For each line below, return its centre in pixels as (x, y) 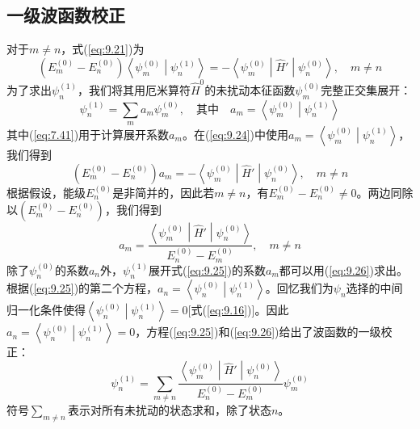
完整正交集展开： (366, 89)
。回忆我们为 (299, 288)
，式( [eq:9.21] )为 (103, 49)
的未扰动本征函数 (250, 89)
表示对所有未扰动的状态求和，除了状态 (169, 409)
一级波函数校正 (66, 15)
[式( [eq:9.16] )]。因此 (238, 310)
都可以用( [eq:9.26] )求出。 (343, 269)
